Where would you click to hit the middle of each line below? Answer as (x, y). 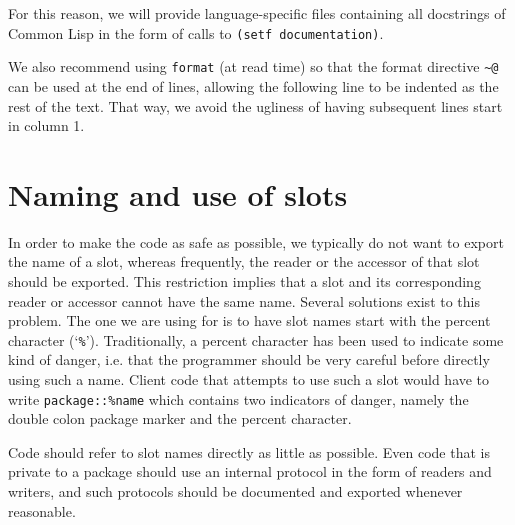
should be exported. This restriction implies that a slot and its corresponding (244, 281)
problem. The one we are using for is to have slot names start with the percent (249, 320)
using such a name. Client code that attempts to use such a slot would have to (249, 379)
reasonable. (42, 510)
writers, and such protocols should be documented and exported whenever (235, 491)
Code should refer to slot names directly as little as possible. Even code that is (249, 451)
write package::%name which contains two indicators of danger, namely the (238, 398)
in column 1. (46, 125)
